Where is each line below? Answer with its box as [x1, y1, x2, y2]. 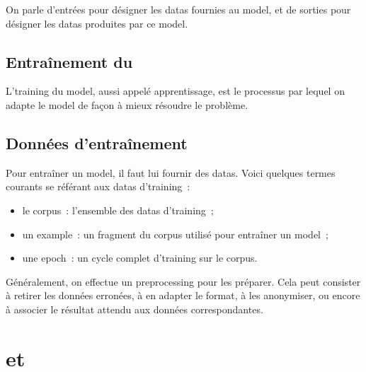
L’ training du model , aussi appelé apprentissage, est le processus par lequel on [6, 83, 345, 98]
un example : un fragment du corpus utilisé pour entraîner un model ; [22, 226, 328, 241]
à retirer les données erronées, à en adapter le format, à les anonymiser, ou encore [6, 288, 360, 303]
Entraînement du [6, 50, 133, 72]
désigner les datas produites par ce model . [6, 16, 188, 30]
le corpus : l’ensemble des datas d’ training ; [22, 202, 214, 217]
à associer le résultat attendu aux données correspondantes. [6, 301, 263, 316]
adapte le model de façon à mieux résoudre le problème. [6, 97, 248, 112]
